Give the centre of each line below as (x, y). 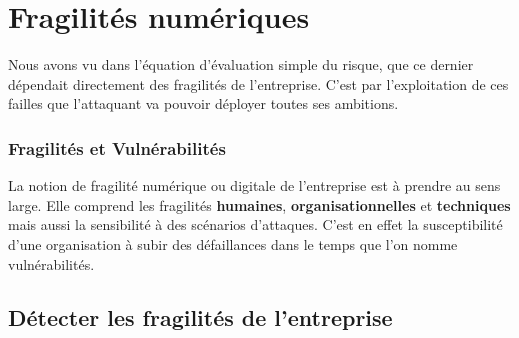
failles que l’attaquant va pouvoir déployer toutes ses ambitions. (203, 103)
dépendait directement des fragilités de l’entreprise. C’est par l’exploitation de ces (258, 83)
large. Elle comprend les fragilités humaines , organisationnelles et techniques (259, 204)
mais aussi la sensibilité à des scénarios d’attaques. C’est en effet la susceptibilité (255, 224)
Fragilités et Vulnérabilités (117, 147)
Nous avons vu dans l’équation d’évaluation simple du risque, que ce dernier (241, 64)
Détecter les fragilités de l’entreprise (200, 317)
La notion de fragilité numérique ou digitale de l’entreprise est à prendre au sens (254, 185)
